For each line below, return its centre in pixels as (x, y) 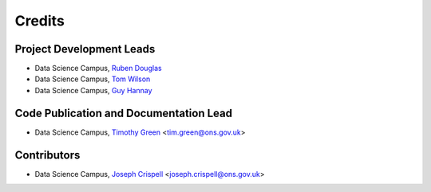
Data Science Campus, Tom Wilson (93, 79)
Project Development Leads (85, 49)
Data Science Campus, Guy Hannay (93, 90)
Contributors (47, 155)
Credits (40, 21)
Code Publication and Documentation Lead (124, 113)
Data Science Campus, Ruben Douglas (99, 69)
